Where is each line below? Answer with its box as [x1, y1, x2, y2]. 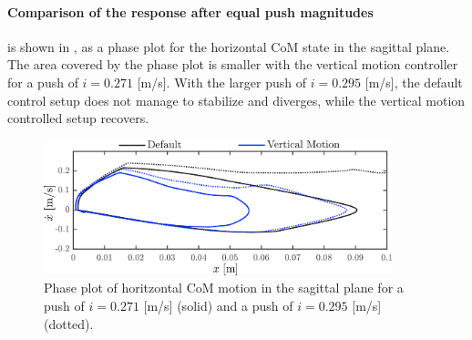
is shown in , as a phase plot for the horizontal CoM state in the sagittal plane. [7, 36, 450, 56]
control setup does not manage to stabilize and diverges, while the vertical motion [7, 90, 466, 109]
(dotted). [44, 314, 94, 333]
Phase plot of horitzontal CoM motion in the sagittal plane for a [44, 278, 404, 297]
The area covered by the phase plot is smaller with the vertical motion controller [7, 55, 458, 74]
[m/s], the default [364, 72, 463, 91]
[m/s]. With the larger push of [137, 72, 307, 91]
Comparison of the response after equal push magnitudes [7, 2, 374, 21]
